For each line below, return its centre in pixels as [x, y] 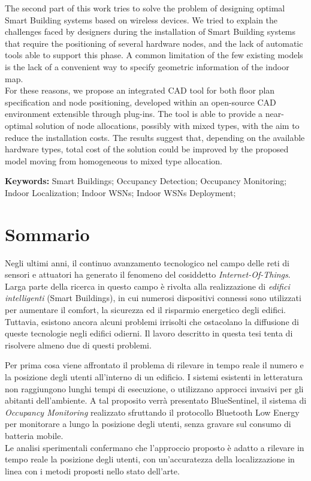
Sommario [47, 234]
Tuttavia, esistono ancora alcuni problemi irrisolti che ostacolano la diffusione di [152, 321]
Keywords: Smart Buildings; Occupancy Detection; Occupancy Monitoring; [146, 181]
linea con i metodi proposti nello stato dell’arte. [92, 471]
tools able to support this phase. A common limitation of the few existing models [154, 55]
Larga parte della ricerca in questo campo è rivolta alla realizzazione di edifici [147, 286]
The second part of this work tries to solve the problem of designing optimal [145, 8]
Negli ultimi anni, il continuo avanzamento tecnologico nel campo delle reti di [147, 262]
